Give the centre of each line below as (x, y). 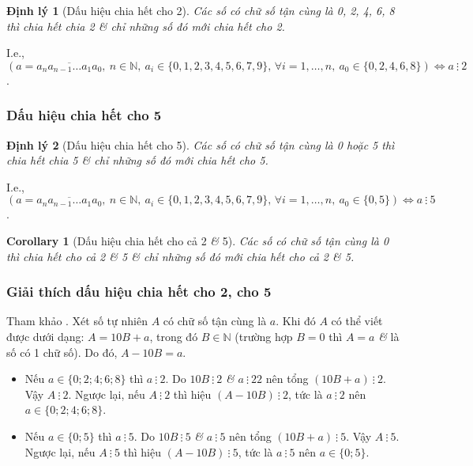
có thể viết (357, 321)
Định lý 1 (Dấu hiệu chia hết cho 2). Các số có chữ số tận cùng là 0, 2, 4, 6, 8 (201, 10)
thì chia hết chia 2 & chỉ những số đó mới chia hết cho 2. (146, 26)
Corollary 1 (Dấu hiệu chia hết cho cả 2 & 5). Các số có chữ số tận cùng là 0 (198, 240)
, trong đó (174, 336)
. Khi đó (296, 321)
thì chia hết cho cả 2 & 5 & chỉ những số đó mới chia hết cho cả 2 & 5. (180, 256)
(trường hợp (264, 336)
